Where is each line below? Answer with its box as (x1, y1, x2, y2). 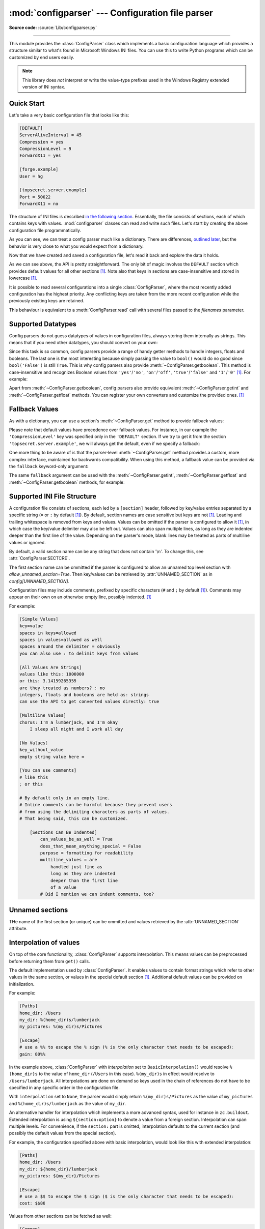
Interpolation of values (9, 938, 80, 947)
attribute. (9, 926, 28, 932)
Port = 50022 (19, 194, 51, 200)
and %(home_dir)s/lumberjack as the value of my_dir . (9, 1100, 127, 1106)
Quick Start (9, 99, 45, 108)
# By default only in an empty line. (19, 795, 110, 801)
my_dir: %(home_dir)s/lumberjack (19, 1017, 100, 1023)
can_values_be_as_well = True (40, 836, 113, 842)
